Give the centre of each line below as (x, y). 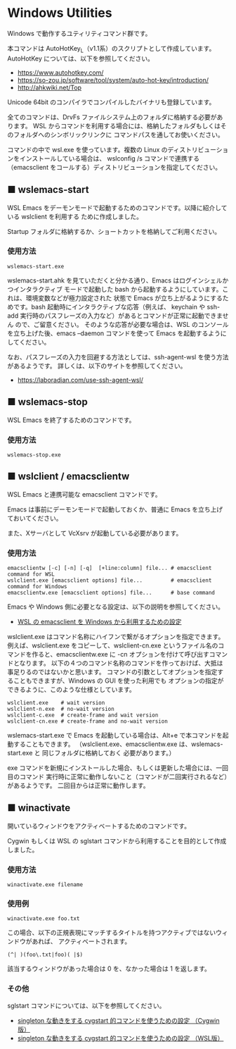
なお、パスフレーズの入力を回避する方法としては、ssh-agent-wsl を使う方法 (118, 356)
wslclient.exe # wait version (56, 703)
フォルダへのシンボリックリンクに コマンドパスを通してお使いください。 (119, 135)
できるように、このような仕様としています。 (71, 690)
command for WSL (31, 575)
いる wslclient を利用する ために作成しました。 (75, 216)
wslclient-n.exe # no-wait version (61, 709)
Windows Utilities (60, 13)
